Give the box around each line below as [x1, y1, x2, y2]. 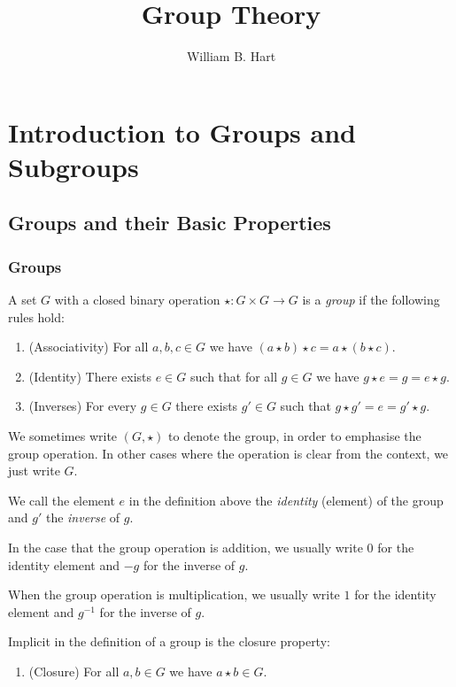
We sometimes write [8, 427, 118, 445]
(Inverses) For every [28, 397, 137, 415]
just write [8, 461, 60, 480]
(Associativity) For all [28, 337, 149, 356]
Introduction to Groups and [8, 113, 356, 150]
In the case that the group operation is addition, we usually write [8, 538, 363, 557]
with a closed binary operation [54, 290, 220, 309]
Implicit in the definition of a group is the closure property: [8, 632, 330, 651]
